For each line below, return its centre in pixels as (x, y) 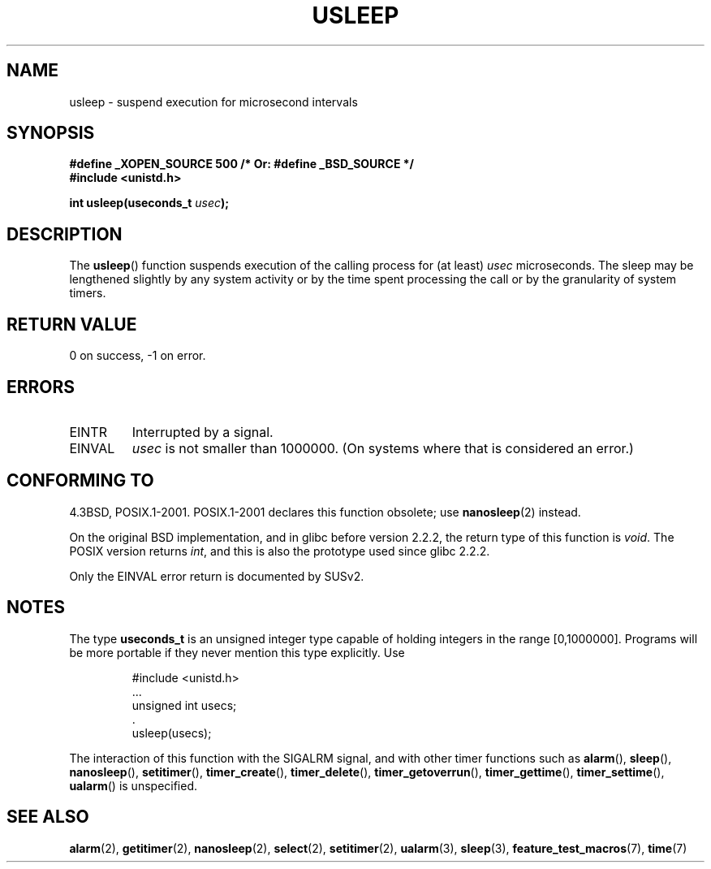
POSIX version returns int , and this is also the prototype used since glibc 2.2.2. (280, 551)
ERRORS (41, 387)
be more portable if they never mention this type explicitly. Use (237, 652)
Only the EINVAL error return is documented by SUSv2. (217, 576)
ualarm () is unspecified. (134, 785)
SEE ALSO (48, 817)
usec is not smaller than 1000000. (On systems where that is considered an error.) (383, 448)
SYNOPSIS (51, 133)
